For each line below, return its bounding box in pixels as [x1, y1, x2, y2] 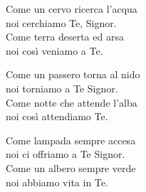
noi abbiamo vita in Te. [6, 174, 108, 189]
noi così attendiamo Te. [6, 109, 108, 124]
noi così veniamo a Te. [6, 43, 103, 58]
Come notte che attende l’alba [6, 95, 137, 110]
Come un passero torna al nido [6, 67, 140, 82]
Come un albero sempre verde [6, 160, 136, 175]
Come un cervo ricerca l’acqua [6, 1, 137, 16]
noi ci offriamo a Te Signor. [6, 146, 125, 161]
